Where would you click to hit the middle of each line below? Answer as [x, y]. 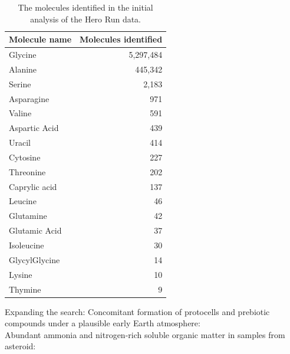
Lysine [21, 274]
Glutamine [28, 216]
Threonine [27, 171]
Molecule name [40, 39]
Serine [20, 83]
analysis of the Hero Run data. [86, 19]
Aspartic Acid [34, 128]
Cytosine [25, 157]
